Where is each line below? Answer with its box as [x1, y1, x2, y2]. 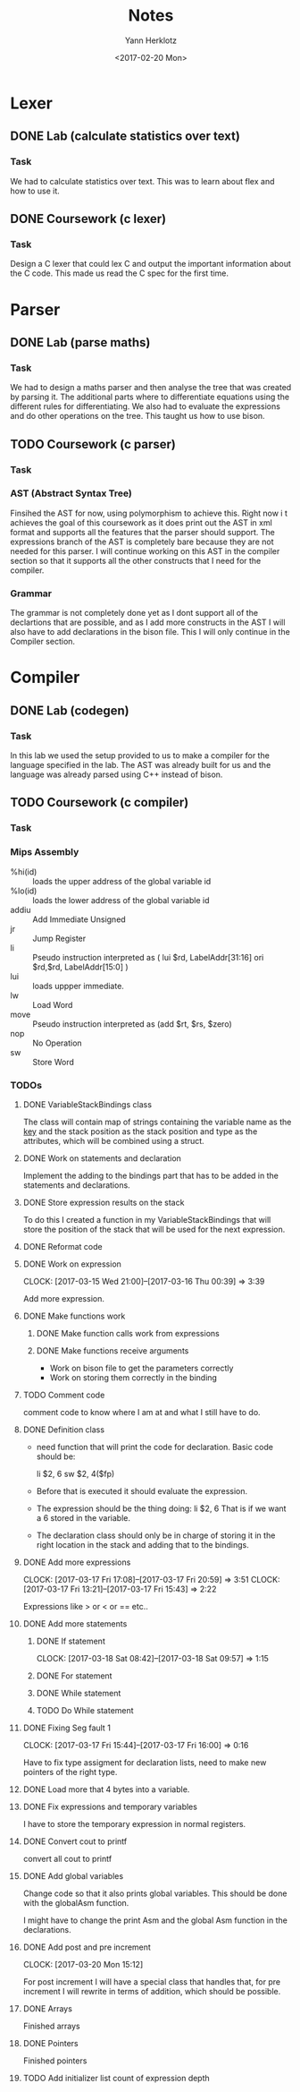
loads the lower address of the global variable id [32, 894, 210, 905]
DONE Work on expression [22, 1259, 121, 1269]
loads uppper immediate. [32, 980, 124, 991]
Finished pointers [22, 2055, 87, 2066]
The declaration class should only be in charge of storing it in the [36, 1530, 276, 1541]
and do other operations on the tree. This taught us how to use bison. [10, 411, 266, 422]
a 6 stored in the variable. [36, 1512, 130, 1523]
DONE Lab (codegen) [10, 703, 129, 718]
